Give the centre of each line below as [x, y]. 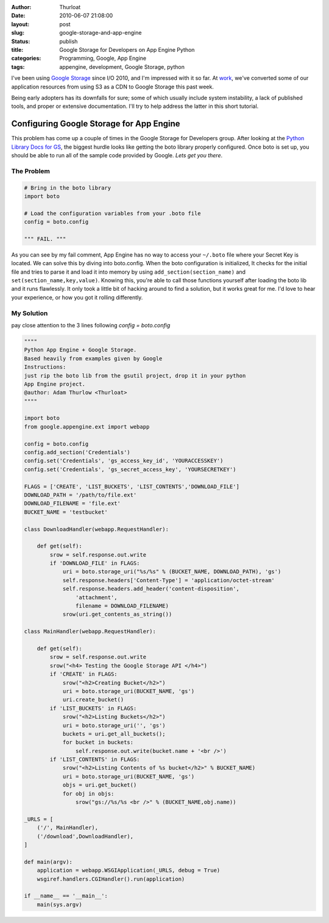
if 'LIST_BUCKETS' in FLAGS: [93, 708]
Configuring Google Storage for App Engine [96, 124]
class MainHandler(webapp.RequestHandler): [90, 632]
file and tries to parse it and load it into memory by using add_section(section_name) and [129, 272]
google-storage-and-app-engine [101, 33]
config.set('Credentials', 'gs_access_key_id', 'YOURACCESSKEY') [124, 461]
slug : [18, 33]
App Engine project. [55, 384]
